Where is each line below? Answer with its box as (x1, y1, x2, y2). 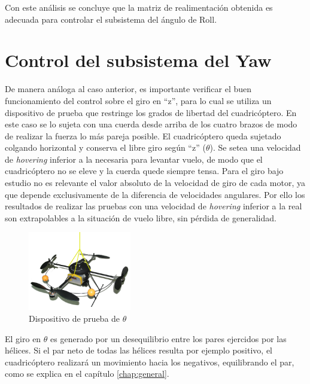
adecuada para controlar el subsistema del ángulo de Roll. (5, 13, 217, 25)
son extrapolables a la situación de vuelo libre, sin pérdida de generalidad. (5, 211, 276, 224)
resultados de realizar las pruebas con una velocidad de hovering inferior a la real (5, 200, 302, 212)
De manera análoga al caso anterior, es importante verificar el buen (5, 83, 252, 95)
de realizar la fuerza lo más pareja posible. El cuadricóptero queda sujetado (5, 129, 281, 142)
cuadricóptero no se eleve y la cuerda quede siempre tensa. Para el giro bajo (5, 164, 284, 177)
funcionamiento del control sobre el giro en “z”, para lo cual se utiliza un (5, 94, 272, 106)
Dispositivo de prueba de (29, 312, 120, 325)
